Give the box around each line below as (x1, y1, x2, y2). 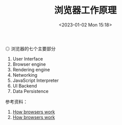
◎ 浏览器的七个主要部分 (5, 45, 56, 51)
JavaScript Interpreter (12, 77, 59, 83)
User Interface (12, 55, 43, 61)
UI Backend (12, 82, 37, 89)
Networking (12, 72, 38, 78)
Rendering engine (12, 67, 50, 73)
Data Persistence (12, 88, 49, 94)
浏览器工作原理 (54, 5, 117, 16)
